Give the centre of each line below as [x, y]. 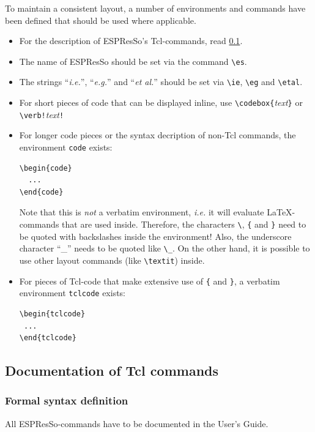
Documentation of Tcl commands [112, 371]
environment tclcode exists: [72, 293]
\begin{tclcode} [52, 314]
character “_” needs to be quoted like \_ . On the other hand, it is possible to [165, 248]
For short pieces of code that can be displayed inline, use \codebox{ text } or [161, 102]
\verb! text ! [42, 114]
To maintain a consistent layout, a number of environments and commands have [155, 8]
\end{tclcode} [48, 338]
